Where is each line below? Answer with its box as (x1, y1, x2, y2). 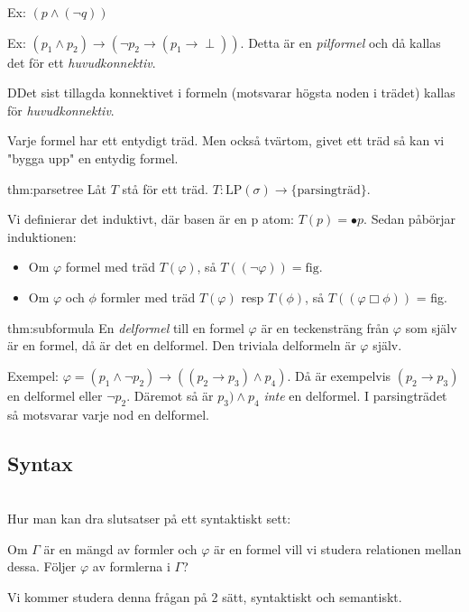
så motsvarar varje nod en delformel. (7, 404, 209, 423)
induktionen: (7, 227, 77, 246)
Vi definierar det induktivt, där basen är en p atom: (7, 209, 294, 228)
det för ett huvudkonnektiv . (7, 52, 156, 71)
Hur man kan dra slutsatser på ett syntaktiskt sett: (7, 508, 291, 527)
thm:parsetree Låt (7, 179, 107, 198)
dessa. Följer (7, 557, 77, 576)
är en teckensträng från (261, 318, 390, 337)
